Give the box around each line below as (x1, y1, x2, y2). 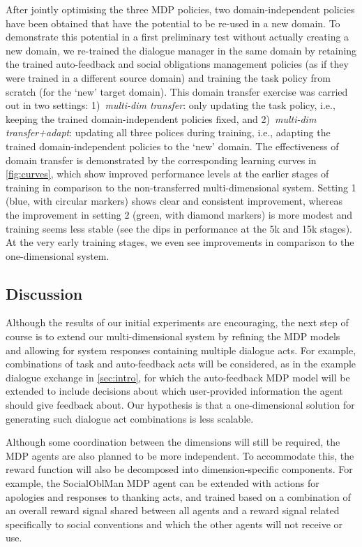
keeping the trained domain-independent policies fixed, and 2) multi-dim (6, 111, 317, 126)
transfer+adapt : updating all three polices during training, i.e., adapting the (6, 125, 331, 140)
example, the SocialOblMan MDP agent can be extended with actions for (6, 476, 319, 490)
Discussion (6, 282, 83, 304)
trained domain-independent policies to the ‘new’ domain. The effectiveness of (6, 138, 339, 153)
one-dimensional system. (6, 248, 110, 263)
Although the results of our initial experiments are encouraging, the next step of (6, 315, 349, 330)
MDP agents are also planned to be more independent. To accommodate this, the (6, 448, 354, 462)
